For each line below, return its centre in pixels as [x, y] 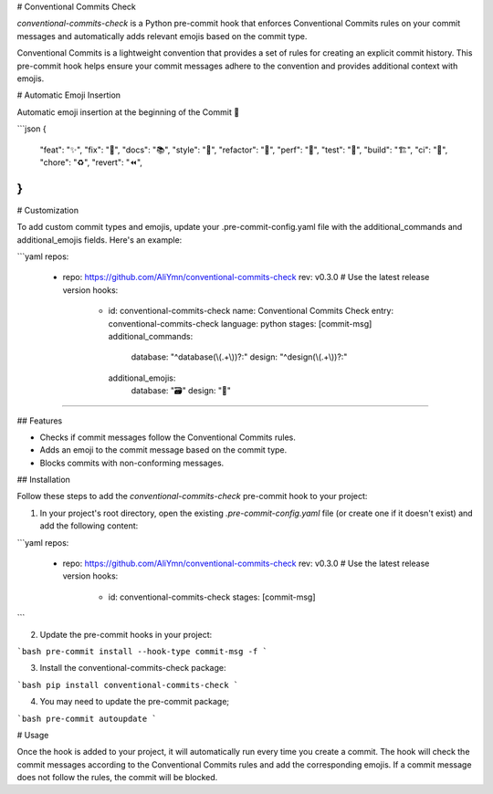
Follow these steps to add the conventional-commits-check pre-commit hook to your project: [192, 496]
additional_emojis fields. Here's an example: [100, 240]
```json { [31, 129]
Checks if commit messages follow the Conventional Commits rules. [168, 437]
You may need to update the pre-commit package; [135, 702]
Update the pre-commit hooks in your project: [126, 634]
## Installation [43, 480]
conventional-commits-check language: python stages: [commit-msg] [240, 323]
